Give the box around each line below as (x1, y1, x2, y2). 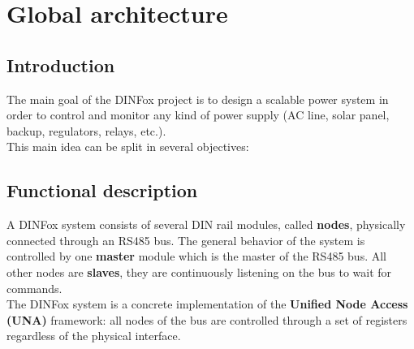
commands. (6, 279, 63, 296)
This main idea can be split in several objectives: (6, 138, 249, 155)
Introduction (6, 52, 115, 77)
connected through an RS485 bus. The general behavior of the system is (6, 231, 365, 248)
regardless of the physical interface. (6, 327, 181, 344)
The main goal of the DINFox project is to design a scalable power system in (6, 90, 389, 107)
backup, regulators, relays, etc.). (6, 122, 166, 139)
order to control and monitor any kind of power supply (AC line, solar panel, (6, 106, 390, 123)
